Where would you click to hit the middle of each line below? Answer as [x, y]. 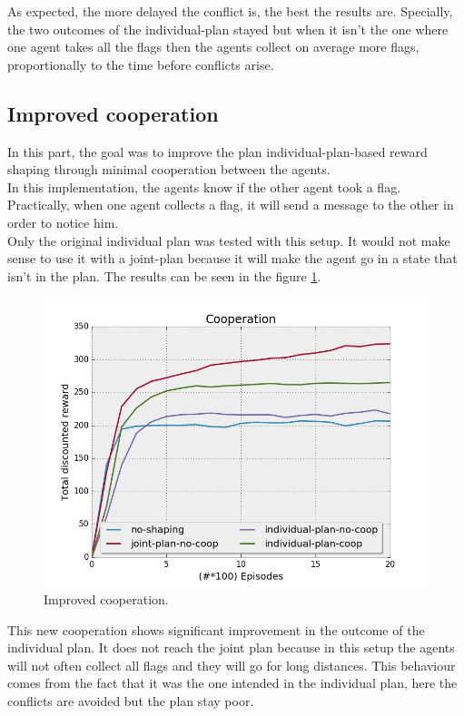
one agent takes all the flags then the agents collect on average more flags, [213, 47]
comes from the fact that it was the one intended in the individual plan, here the [232, 683]
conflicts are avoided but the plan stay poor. [131, 700]
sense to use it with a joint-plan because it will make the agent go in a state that [232, 258]
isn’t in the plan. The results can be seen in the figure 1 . [164, 275]
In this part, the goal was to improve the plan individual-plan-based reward [217, 151]
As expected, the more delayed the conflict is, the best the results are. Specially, [230, 11]
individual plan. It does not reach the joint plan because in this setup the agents [231, 647]
